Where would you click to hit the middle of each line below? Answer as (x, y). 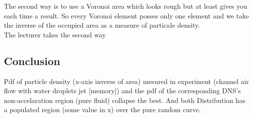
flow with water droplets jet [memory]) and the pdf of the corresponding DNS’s (122, 91)
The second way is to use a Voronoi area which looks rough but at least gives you (126, 6)
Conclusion (32, 60)
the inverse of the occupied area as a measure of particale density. (102, 25)
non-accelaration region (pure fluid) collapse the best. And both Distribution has (125, 100)
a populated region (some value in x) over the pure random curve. (102, 110)
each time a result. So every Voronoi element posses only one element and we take (126, 15)
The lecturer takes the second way (55, 34)
